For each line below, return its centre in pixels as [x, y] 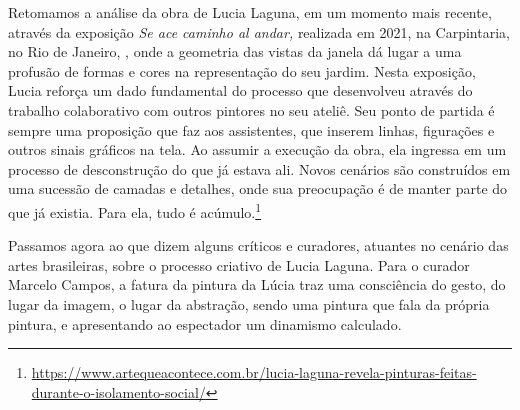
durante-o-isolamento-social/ [118, 391]
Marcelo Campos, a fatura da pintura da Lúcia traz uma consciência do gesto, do [257, 284]
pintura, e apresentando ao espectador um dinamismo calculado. [205, 323]
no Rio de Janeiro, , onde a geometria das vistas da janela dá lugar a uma [235, 51]
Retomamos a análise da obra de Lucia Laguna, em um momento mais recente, [250, 12]
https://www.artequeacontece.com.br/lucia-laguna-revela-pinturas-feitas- [254, 372]
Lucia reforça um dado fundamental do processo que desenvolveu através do [240, 90]
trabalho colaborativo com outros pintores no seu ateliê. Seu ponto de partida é [251, 109]
